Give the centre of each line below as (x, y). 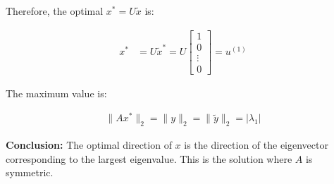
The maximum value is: (56, 93)
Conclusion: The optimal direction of (89, 145)
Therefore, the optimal (55, 11)
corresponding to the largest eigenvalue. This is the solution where (149, 158)
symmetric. (30, 172)
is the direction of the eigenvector (256, 145)
